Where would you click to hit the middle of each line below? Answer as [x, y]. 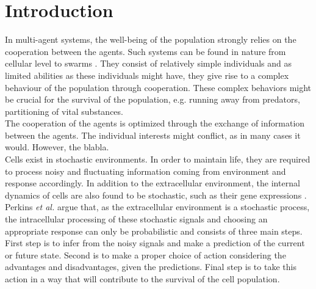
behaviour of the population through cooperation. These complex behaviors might [158, 87]
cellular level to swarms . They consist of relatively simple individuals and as [149, 63]
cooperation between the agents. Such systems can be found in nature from [145, 51]
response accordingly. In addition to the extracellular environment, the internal [153, 183]
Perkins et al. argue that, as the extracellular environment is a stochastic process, [157, 207]
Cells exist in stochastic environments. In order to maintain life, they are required [158, 159]
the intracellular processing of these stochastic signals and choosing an [136, 219]
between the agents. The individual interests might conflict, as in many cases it [153, 135]
